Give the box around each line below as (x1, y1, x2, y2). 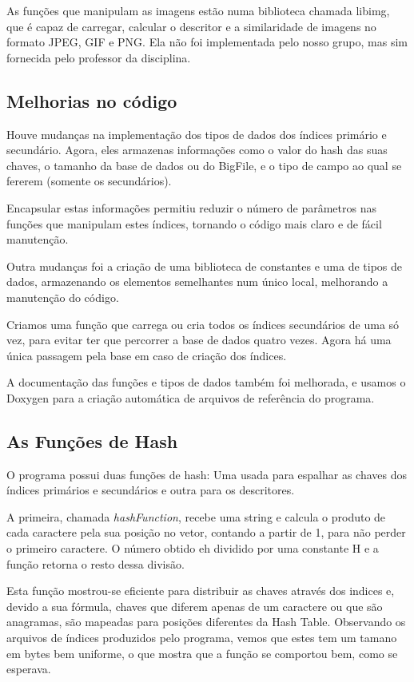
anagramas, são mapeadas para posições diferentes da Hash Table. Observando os (6, 613, 406, 630)
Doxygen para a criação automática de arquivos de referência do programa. (6, 389, 375, 406)
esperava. (6, 660, 51, 677)
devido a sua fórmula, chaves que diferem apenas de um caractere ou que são (6, 597, 383, 614)
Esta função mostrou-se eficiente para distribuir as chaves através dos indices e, (6, 582, 395, 599)
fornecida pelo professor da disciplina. (6, 49, 191, 65)
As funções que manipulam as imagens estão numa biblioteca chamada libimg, (6, 2, 390, 18)
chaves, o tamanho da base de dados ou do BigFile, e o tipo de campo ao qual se (6, 157, 402, 173)
